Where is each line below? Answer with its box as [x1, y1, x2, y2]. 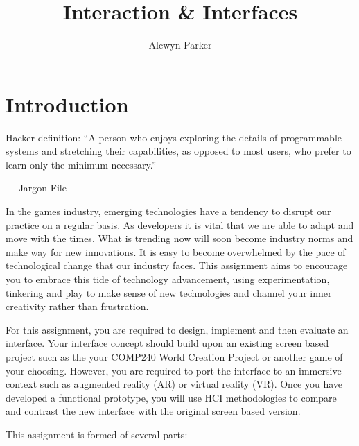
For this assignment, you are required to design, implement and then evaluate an [6, 322, 349, 336]
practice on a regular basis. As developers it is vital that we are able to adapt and [6, 217, 354, 232]
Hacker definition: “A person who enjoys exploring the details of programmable [6, 130, 342, 144]
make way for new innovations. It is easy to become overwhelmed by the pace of [6, 244, 346, 259]
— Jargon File [6, 180, 67, 195]
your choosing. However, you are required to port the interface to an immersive [6, 363, 342, 377]
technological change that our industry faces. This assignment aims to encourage [6, 258, 348, 273]
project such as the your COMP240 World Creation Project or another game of [6, 349, 343, 363]
